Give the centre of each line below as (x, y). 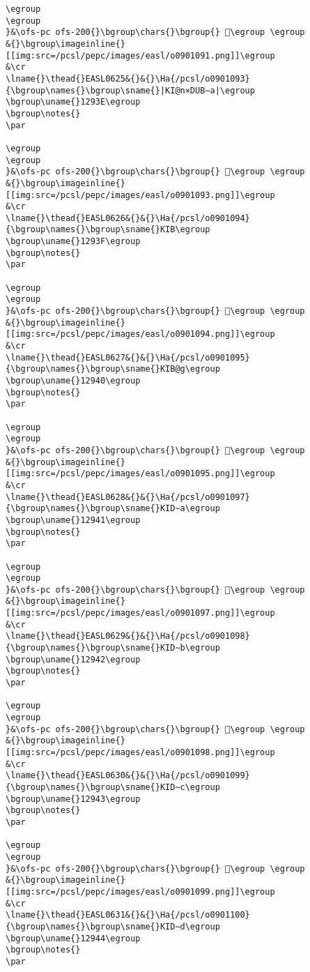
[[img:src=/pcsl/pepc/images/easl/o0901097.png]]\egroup (140, 613)
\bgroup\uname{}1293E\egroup (73, 102)
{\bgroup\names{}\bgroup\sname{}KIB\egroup (108, 230)
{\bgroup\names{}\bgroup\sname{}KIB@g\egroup (113, 369)
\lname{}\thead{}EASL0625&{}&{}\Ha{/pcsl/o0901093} (128, 78)
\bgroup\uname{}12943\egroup (73, 799)
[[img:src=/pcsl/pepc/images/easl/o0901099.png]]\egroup (140, 891)
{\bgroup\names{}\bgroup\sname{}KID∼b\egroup (113, 648)
